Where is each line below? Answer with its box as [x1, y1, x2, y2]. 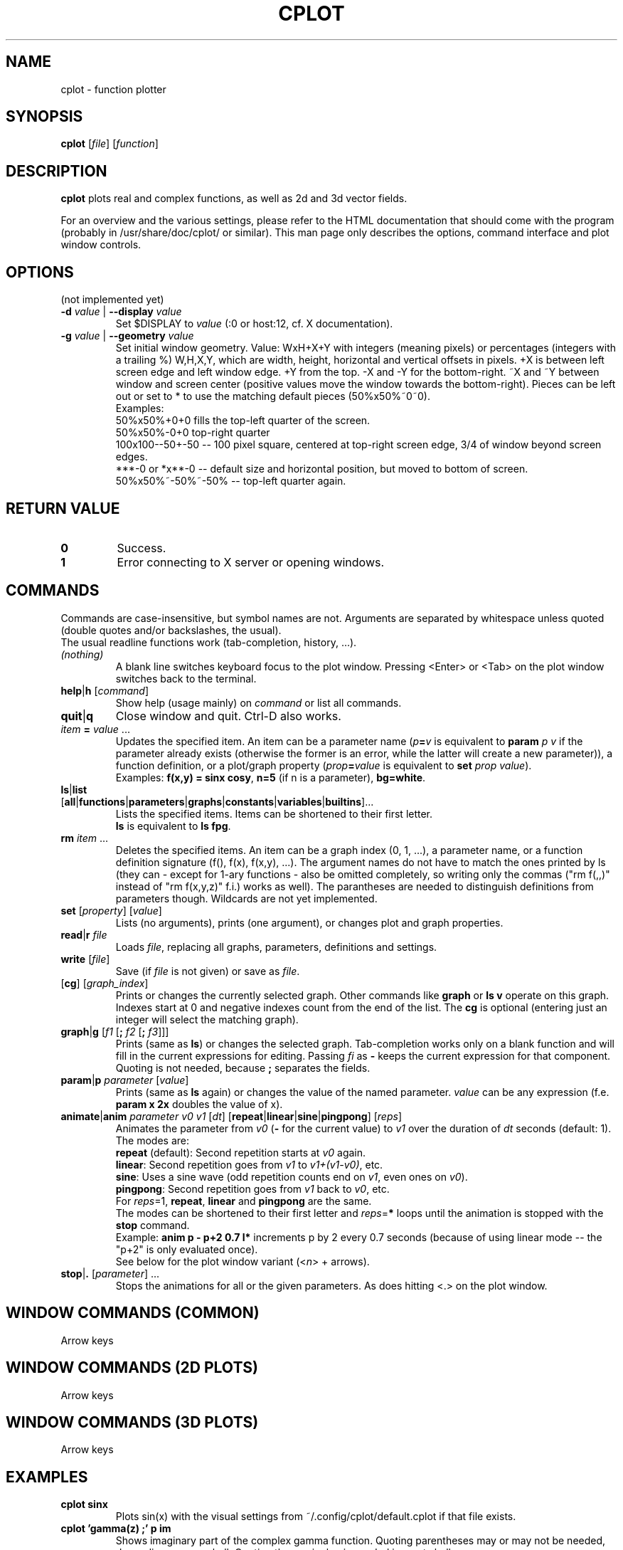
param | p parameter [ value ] [60, 1073, 189, 1086]
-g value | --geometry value [60, 329, 194, 342]
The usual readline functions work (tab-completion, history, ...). [60, 636, 357, 648]
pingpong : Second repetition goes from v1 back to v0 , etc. [115, 1182, 390, 1195]
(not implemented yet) [60, 293, 164, 306]
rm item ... [60, 831, 109, 844]
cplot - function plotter [60, 83, 166, 95]
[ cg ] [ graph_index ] [60, 976, 149, 989]
